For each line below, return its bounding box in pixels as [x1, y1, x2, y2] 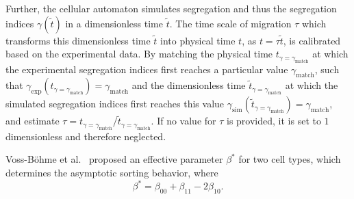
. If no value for [151, 114, 216, 128]
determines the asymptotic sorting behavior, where [5, 165, 218, 179]
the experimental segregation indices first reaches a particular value [5, 62, 288, 76]
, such [314, 62, 340, 76]
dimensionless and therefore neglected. [5, 129, 166, 143]
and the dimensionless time [131, 78, 246, 92]
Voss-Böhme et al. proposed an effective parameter [5, 152, 223, 166]
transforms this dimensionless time [5, 33, 151, 47]
